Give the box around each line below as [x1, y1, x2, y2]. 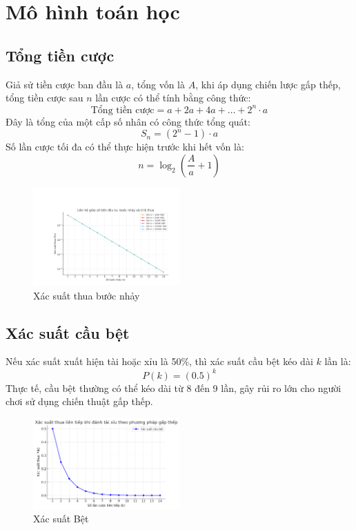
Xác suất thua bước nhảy [33, 288, 140, 302]
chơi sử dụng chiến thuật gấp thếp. [6, 394, 153, 409]
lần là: [324, 354, 351, 369]
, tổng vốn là [131, 77, 185, 91]
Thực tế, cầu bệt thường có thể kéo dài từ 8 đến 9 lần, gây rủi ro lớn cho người [6, 380, 342, 395]
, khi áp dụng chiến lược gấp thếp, [195, 77, 341, 91]
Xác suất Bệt [33, 511, 89, 526]
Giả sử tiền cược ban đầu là [6, 77, 123, 91]
